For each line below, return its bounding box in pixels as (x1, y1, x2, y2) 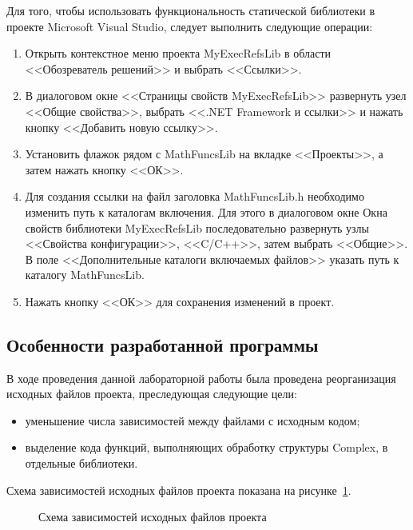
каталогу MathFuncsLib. (25, 266, 145, 283)
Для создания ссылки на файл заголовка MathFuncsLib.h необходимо (25, 188, 364, 205)
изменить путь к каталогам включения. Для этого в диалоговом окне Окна (25, 203, 387, 220)
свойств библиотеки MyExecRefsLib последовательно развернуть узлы (25, 219, 369, 236)
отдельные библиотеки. (25, 455, 138, 472)
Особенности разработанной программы (6, 332, 319, 357)
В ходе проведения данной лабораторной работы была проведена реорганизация (6, 369, 396, 386)
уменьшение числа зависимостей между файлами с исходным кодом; (25, 412, 360, 428)
